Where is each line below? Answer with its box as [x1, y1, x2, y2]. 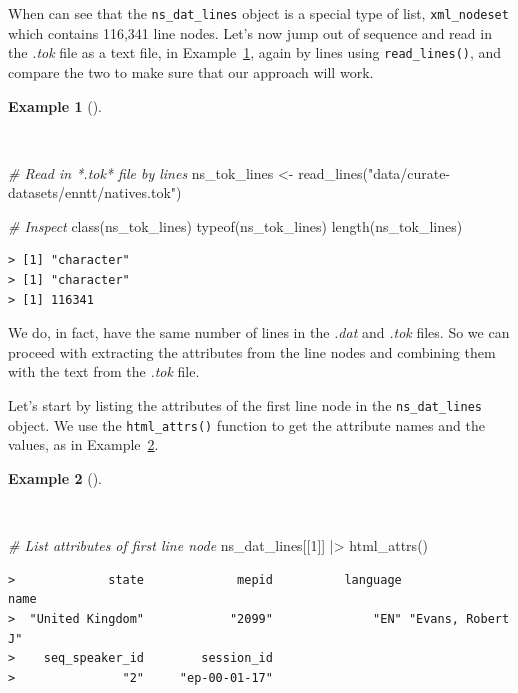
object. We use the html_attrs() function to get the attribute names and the [8, 414, 485, 435]
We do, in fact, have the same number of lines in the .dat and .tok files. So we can [8, 322, 510, 343]
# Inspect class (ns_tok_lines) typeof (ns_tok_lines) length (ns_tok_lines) [8, 215, 463, 236]
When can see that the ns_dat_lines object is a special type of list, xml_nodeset [8, 3, 509, 23]
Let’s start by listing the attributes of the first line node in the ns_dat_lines [8, 395, 482, 416]
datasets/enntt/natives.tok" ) [8, 182, 182, 203]
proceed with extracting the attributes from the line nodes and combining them [8, 341, 496, 362]
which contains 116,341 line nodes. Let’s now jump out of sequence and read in [8, 22, 492, 43]
